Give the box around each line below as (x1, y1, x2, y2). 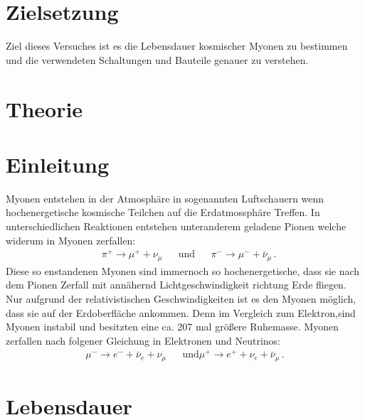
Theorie (6, 94, 83, 123)
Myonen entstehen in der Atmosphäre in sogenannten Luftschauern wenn (6, 190, 324, 205)
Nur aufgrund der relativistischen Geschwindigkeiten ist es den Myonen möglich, (6, 291, 356, 306)
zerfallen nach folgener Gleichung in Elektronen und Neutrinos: (6, 333, 280, 348)
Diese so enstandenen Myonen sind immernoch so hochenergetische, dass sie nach (6, 263, 360, 278)
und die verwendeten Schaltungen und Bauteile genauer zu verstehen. (6, 52, 309, 67)
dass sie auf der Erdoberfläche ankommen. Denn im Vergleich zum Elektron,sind (6, 305, 356, 320)
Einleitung (6, 149, 110, 178)
